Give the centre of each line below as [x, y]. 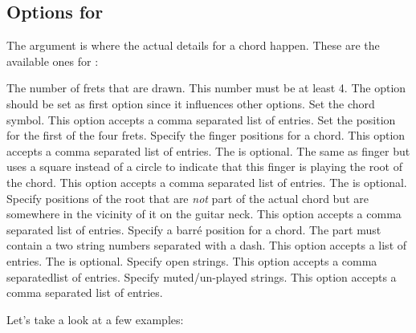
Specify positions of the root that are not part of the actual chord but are [188, 198]
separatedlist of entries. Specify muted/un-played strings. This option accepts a [202, 276]
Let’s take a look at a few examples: [95, 319]
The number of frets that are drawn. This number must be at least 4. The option [206, 88]
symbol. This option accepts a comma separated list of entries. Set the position [201, 119]
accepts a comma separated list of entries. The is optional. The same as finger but [208, 150]
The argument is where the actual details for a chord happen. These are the [193, 45]
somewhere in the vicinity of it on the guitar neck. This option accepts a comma [204, 214]
